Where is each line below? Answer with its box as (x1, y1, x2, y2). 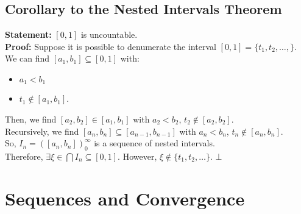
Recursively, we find (5, 124, 79, 137)
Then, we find (5, 113, 57, 126)
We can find (5, 52, 50, 65)
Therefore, (5, 150, 43, 163)
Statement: (5, 28, 52, 41)
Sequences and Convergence (5, 185, 245, 210)
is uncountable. (80, 28, 138, 41)
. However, (118, 150, 157, 163)
